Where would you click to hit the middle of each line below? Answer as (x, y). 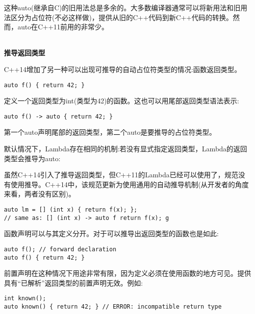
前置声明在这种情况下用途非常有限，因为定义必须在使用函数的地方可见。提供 (127, 273)
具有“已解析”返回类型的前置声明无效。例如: (74, 282)
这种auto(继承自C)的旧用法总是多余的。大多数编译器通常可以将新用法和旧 (122, 7)
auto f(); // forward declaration (60, 249)
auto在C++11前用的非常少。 (63, 27)
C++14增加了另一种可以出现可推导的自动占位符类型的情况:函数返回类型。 (123, 69)
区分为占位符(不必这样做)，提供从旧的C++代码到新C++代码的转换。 (122, 17)
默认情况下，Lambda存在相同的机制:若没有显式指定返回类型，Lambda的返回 (126, 149)
